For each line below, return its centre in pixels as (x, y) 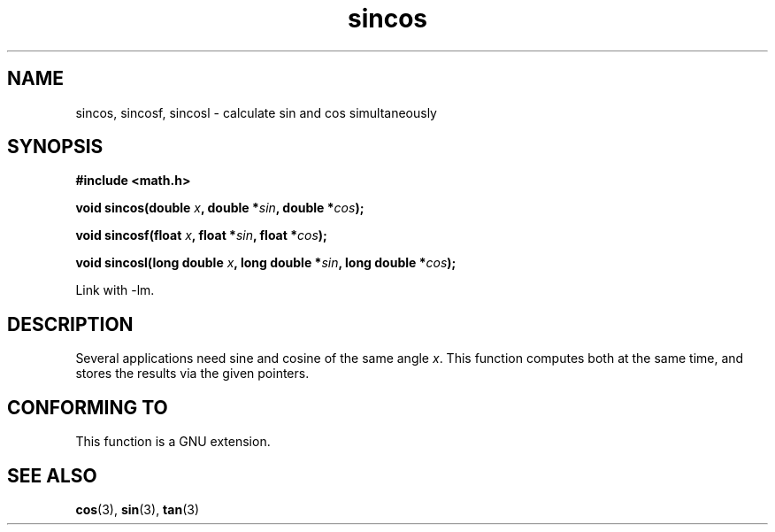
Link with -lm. (115, 290)
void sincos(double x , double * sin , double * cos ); (220, 208)
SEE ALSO (52, 475)
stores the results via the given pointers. (192, 374)
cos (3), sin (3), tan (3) (138, 509)
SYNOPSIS (55, 147)
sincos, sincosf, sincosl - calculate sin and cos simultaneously (256, 112)
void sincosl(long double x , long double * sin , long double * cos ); (266, 263)
